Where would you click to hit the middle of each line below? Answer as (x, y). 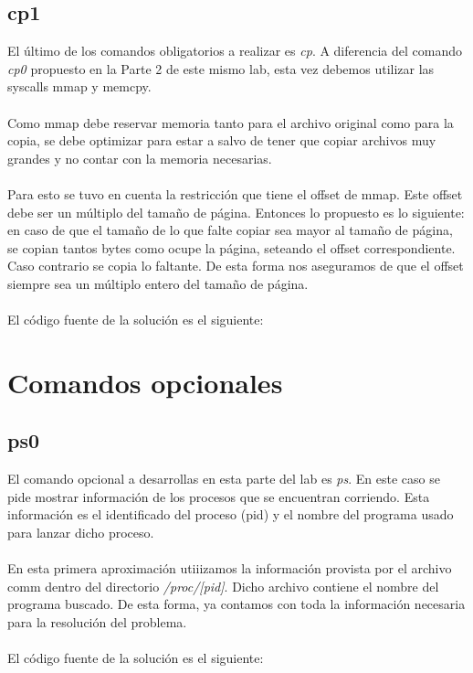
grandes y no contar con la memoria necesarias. (140, 158)
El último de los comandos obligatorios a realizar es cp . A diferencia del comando (235, 51)
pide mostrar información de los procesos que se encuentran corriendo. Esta (219, 496)
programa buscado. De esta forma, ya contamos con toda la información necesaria (236, 604)
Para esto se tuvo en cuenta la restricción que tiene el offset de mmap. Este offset (235, 193)
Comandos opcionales (145, 382)
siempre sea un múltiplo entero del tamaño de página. (158, 283)
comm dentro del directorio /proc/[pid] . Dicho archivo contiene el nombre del (223, 586)
